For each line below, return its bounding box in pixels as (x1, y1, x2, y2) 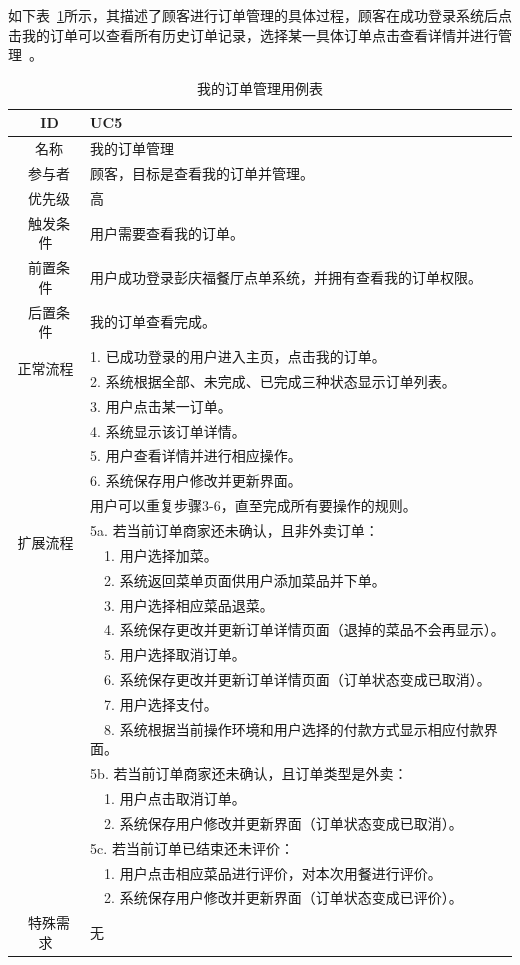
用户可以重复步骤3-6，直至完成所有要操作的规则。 (90, 495, 417, 516)
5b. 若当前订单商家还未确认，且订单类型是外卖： (90, 763, 408, 784)
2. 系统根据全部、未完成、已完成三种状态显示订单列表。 (90, 370, 456, 391)
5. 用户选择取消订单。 (104, 644, 246, 665)
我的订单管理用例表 (197, 77, 323, 98)
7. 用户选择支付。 (104, 693, 218, 714)
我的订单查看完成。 (90, 311, 217, 332)
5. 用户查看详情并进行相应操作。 (90, 445, 302, 466)
